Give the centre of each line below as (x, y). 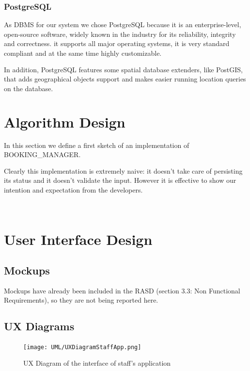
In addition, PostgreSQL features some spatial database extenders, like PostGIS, (123, 69)
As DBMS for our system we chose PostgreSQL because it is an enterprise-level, (123, 24)
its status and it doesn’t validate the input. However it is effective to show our (120, 180)
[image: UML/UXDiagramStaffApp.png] (82, 347)
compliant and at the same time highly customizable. (83, 53)
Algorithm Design (65, 121)
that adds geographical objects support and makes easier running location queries (125, 79)
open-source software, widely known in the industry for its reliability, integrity (120, 34)
